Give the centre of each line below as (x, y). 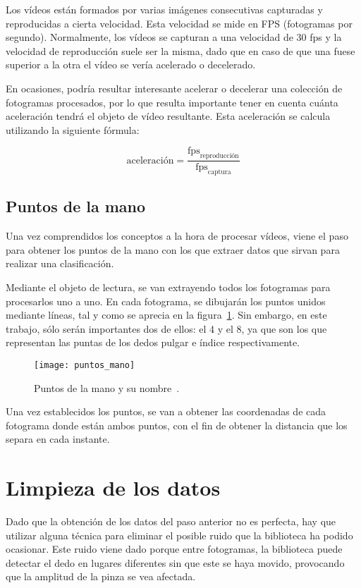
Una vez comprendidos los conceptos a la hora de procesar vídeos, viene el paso (177, 236)
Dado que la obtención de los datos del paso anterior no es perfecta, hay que (171, 521)
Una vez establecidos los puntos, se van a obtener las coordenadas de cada (166, 411)
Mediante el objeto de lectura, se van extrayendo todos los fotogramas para (168, 287)
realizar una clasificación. (60, 263)
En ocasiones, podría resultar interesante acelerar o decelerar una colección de (174, 88)
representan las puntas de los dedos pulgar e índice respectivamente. (153, 342)
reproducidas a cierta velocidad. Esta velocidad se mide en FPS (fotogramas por (179, 23)
